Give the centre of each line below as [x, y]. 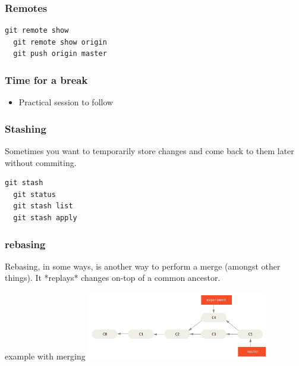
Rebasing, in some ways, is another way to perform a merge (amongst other [143, 266]
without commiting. [41, 162]
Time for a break [46, 79]
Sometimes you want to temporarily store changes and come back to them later [149, 151]
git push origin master [60, 54]
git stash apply [45, 218]
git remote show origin [60, 42]
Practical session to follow [66, 102]
